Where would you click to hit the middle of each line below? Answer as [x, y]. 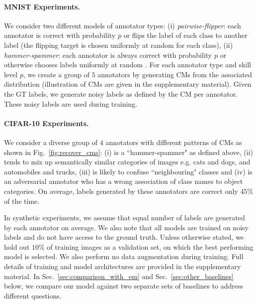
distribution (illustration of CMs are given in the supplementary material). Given [128, 84]
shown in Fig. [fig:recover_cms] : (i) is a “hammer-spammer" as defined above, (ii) [129, 152]
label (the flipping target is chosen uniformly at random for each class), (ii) [119, 45]
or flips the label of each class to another [185, 35]
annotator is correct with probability [60, 35]
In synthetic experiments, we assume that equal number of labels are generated [125, 218]
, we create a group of [56, 74]
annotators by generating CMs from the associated [175, 74]
